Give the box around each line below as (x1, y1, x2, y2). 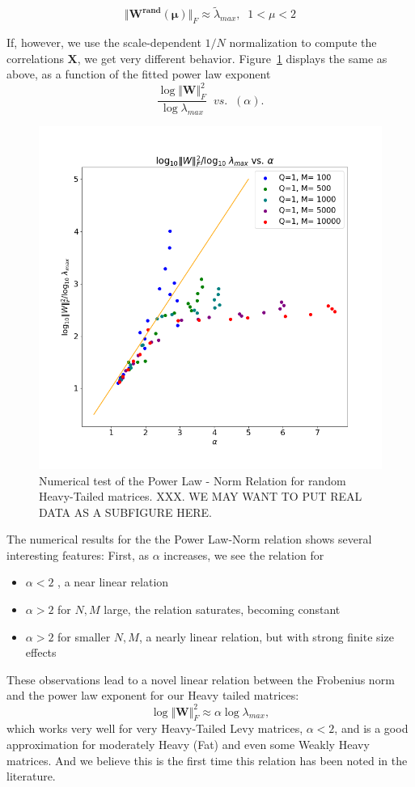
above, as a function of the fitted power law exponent (6, 66, 271, 83)
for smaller (57, 628, 111, 645)
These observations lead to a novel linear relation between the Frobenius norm (6, 671, 395, 688)
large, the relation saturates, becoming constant (104, 601, 341, 618)
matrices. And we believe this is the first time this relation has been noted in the (6, 751, 408, 768)
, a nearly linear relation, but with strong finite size (138, 628, 394, 645)
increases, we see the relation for (163, 546, 324, 563)
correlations (6, 49, 64, 66)
